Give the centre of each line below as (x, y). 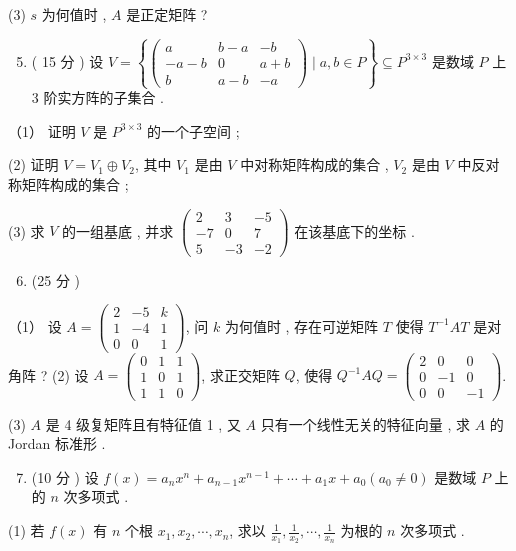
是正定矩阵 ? (167, 14)
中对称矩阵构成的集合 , (314, 164)
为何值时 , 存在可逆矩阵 (301, 325)
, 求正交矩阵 (240, 374)
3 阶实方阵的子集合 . (98, 97)
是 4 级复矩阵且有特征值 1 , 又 (143, 423)
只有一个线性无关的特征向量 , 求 (365, 423)
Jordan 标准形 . (57, 443)
